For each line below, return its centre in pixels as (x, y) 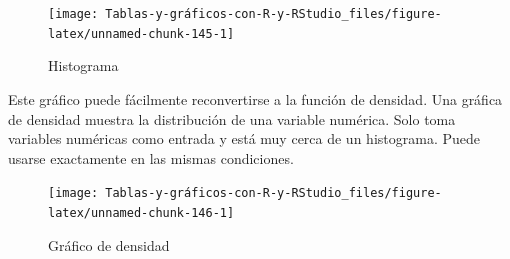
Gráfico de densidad (109, 244)
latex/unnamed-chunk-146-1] (141, 212)
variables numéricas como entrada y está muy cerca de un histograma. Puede (244, 138)
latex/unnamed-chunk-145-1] (141, 33)
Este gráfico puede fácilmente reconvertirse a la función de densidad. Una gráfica (255, 98)
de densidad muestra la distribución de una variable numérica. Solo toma (232, 118)
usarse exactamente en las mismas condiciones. (151, 157)
